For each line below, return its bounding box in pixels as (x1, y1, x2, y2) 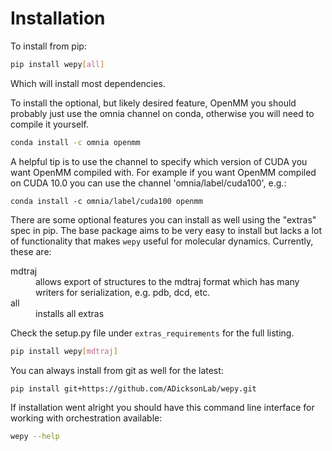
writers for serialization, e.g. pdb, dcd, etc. (35, 286, 211, 298)
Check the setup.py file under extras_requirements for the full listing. (10, 327, 295, 339)
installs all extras (35, 307, 105, 319)
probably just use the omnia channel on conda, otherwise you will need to (10, 107, 315, 119)
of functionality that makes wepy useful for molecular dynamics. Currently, (10, 235, 314, 247)
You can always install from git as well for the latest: (10, 364, 224, 376)
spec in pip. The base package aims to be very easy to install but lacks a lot (10, 224, 322, 236)
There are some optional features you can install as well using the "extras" (10, 213, 317, 226)
